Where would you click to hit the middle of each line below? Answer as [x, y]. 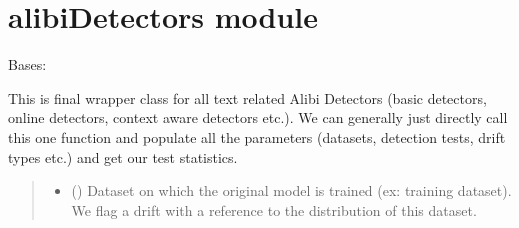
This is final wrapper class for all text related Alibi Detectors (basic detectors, [247, 97]
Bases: [27, 64]
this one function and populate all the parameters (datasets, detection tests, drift [257, 136]
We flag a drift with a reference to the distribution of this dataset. [274, 209]
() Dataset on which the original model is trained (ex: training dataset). [291, 190]
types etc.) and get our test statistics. [123, 156]
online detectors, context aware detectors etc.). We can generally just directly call [258, 117]
